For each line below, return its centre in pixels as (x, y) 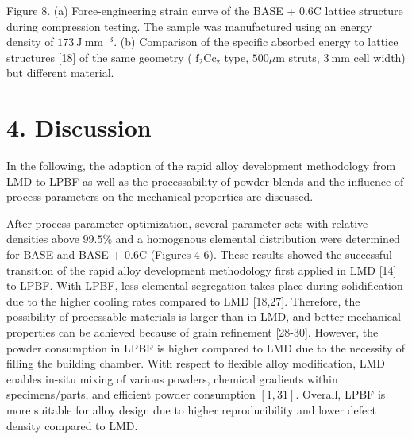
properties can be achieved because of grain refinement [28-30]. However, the (193, 332)
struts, (304, 57)
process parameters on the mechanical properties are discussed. (160, 196)
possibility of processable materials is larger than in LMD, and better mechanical (204, 316)
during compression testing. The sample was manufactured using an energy (189, 26)
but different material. (60, 73)
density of (30, 42)
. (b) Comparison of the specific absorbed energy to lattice (256, 42)
